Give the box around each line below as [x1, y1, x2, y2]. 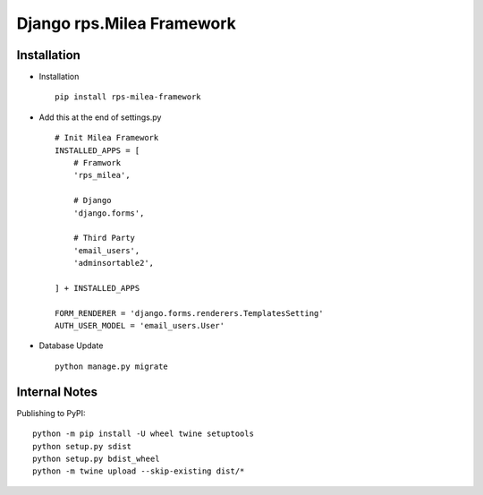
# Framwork [72, 158, 122, 168]
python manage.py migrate [55, 361, 169, 371]
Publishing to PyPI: [16, 407, 86, 418]
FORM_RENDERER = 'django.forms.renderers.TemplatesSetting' [55, 308, 324, 318]
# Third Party [72, 233, 136, 243]
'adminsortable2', [72, 258, 155, 269]
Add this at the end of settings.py [38, 112, 162, 123]
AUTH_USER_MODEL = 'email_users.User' [55, 320, 225, 331]
